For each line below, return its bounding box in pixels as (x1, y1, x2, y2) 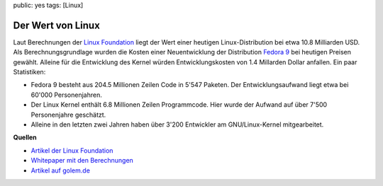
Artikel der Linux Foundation (30, 146, 113, 155)
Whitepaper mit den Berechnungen (30, 156, 134, 165)
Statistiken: (13, 68, 46, 76)
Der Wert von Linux (13, 19, 101, 31)
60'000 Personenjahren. (30, 91, 102, 99)
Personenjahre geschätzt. (30, 110, 106, 119)
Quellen (13, 133, 37, 141)
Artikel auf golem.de (30, 166, 90, 175)
